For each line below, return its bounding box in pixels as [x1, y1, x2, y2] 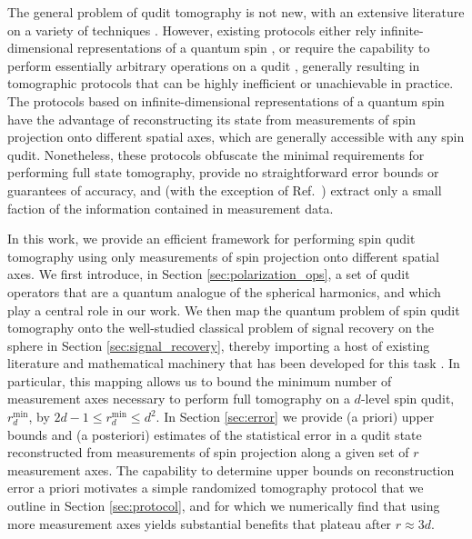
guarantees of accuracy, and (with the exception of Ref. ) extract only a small [7, 180, 442, 199]
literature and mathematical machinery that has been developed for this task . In [7, 354, 460, 373]
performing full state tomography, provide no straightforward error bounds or [7, 163, 439, 182]
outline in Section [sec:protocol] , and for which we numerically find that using [7, 496, 440, 515]
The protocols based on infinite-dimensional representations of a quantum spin [7, 91, 445, 110]
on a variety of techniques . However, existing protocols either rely [7, 20, 377, 39]
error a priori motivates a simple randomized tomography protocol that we [7, 478, 424, 497]
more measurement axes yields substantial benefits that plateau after [7, 514, 392, 533]
